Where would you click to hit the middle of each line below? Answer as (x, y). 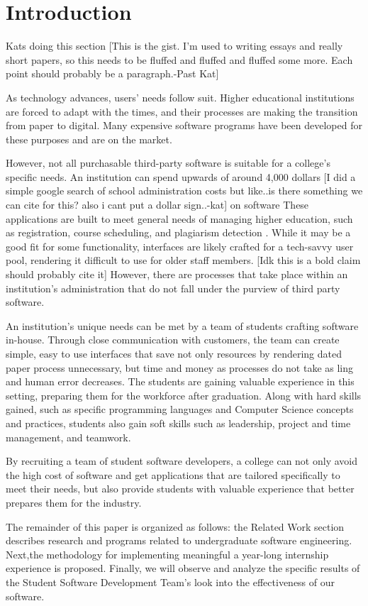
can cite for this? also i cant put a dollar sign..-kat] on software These (157, 205)
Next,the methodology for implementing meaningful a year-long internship (167, 554)
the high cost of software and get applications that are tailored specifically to (173, 474)
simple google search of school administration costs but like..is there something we (184, 191)
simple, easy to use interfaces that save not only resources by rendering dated (174, 353)
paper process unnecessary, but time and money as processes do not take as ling (180, 367)
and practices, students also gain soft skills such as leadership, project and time (178, 423)
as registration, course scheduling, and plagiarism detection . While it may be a (178, 232)
